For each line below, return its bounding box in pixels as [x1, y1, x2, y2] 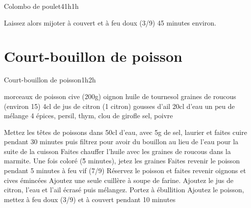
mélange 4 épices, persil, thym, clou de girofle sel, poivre [4, 110, 173, 121]
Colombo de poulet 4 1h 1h [4, 1, 79, 11]
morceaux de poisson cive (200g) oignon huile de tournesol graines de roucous [4, 91, 236, 101]
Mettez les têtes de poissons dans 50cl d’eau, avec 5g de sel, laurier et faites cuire [4, 127, 247, 137]
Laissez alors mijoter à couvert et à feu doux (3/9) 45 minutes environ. [4, 17, 216, 27]
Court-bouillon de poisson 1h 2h [4, 75, 96, 85]
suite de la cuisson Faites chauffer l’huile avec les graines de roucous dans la [4, 146, 231, 156]
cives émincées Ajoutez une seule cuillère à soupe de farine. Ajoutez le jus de [4, 175, 233, 185]
